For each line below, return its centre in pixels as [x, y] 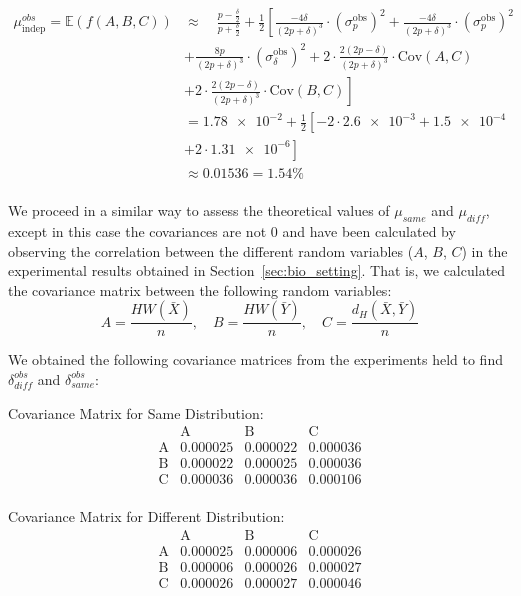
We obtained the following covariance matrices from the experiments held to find [255, 359]
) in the [484, 250]
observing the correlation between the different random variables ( [211, 250]
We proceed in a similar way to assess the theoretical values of [199, 210]
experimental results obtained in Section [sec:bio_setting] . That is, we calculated [257, 270]
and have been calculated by [369, 230]
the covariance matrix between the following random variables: [200, 289]
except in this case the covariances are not [137, 230]
